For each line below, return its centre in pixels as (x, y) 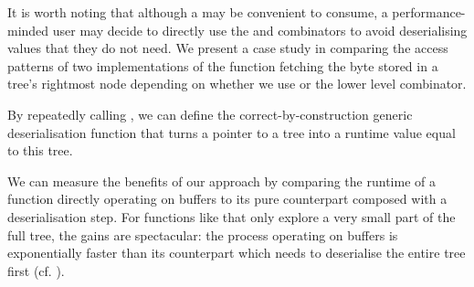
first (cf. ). (36, 270)
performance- (429, 12)
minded (28, 30)
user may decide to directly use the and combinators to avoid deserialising (260, 30)
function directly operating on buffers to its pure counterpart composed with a (227, 199)
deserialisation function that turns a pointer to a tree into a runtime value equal (232, 132)
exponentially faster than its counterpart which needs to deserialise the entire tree (237, 253)
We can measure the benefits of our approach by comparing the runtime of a (221, 181)
